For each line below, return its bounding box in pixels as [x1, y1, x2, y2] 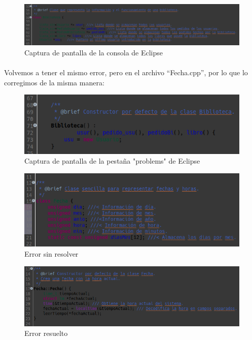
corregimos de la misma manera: [4, 77, 104, 87]
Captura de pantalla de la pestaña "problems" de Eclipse [24, 156, 200, 166]
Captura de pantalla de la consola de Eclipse [24, 47, 163, 58]
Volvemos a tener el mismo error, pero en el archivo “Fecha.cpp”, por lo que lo [4, 67, 248, 78]
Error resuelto [24, 328, 68, 338]
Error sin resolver [24, 248, 79, 259]
